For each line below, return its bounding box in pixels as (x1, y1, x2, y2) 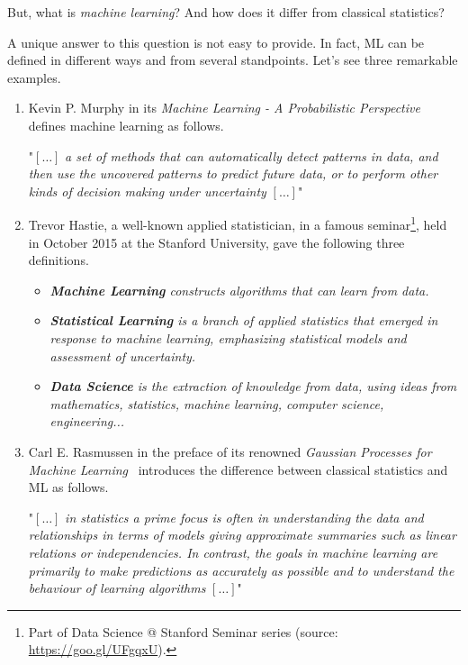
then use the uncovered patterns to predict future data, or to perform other (28, 164, 438, 183)
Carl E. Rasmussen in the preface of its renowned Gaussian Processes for (28, 442, 432, 460)
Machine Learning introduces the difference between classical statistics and (28, 460, 448, 478)
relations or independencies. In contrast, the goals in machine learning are (28, 542, 438, 561)
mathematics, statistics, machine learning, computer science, (49, 394, 384, 413)
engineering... (49, 412, 125, 431)
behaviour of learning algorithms (28, 578, 206, 597)
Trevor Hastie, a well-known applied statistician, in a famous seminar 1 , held (28, 213, 447, 233)
